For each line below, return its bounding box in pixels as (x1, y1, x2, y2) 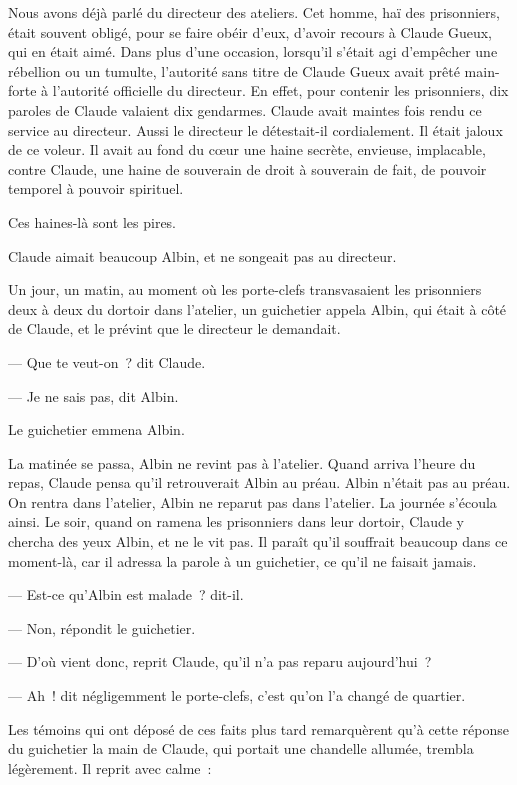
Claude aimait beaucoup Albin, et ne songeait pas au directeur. (8, 245, 397, 266)
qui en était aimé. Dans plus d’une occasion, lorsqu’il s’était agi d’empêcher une (8, 41, 498, 62)
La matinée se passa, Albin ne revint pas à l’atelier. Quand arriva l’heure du (8, 452, 476, 473)
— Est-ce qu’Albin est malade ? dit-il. (8, 584, 244, 605)
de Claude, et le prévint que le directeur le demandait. (8, 318, 341, 339)
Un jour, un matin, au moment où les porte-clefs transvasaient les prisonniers (8, 279, 482, 300)
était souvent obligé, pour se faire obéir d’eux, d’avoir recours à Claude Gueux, (8, 21, 492, 42)
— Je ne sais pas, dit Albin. (8, 385, 179, 406)
